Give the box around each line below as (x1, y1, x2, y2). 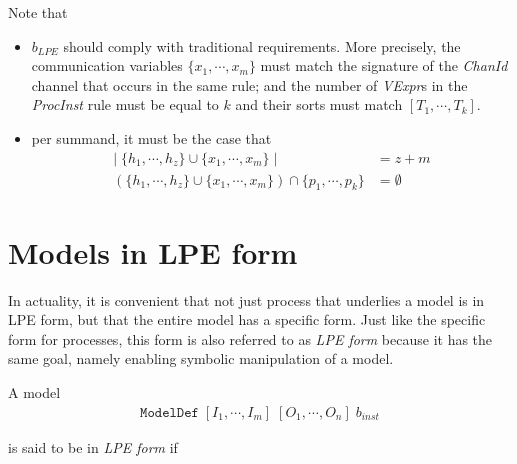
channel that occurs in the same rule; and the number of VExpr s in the (31, 74, 468, 95)
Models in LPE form (8, 231, 298, 272)
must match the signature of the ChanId (260, 55, 508, 76)
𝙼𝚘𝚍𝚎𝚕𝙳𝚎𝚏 (140, 405, 199, 420)
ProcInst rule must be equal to (31, 94, 219, 115)
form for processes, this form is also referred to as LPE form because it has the (8, 328, 493, 349)
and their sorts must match (235, 94, 403, 115)
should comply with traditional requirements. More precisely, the (63, 35, 461, 56)
